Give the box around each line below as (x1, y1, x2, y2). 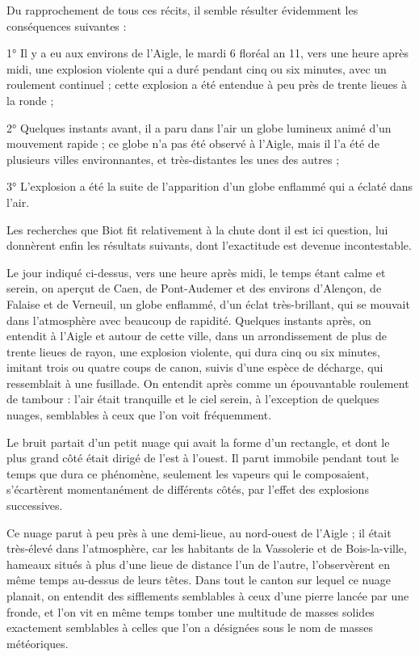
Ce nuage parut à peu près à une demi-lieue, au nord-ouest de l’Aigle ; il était (6, 524, 392, 541)
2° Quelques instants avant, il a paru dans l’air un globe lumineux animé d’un (6, 119, 392, 136)
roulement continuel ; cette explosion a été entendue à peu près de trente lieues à (6, 76, 408, 93)
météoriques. (6, 634, 69, 651)
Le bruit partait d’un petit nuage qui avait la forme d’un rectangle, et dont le (6, 433, 390, 450)
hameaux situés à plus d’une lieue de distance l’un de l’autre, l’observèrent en (6, 555, 390, 572)
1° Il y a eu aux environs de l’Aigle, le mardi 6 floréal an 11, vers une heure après (6, 44, 409, 61)
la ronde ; (6, 91, 54, 108)
